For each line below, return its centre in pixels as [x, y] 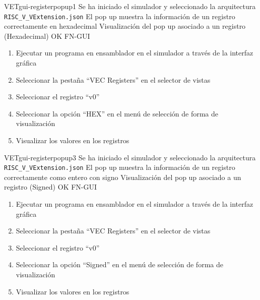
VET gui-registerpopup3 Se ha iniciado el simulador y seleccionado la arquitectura [130, 157]
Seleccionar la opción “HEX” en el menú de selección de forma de [117, 113]
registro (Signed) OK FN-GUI [51, 187]
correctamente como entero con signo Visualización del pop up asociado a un [123, 177]
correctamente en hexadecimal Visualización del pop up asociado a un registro [125, 26]
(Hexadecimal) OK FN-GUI [47, 36]
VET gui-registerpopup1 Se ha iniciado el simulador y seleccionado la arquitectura [130, 6]
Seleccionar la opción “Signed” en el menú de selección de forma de [119, 264]
